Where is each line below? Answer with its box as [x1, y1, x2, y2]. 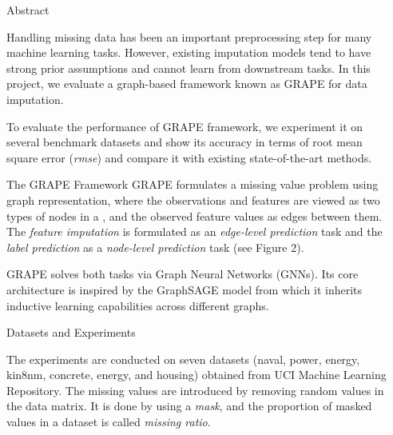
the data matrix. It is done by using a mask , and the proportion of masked [6, 397, 372, 414]
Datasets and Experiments [6, 324, 136, 341]
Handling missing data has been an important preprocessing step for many [6, 28, 372, 45]
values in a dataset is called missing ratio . [6, 413, 211, 430]
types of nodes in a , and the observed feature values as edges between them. [6, 207, 383, 224]
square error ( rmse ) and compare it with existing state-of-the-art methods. [6, 149, 372, 166]
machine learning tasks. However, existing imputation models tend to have [6, 44, 371, 61]
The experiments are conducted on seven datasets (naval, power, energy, [6, 350, 360, 367]
